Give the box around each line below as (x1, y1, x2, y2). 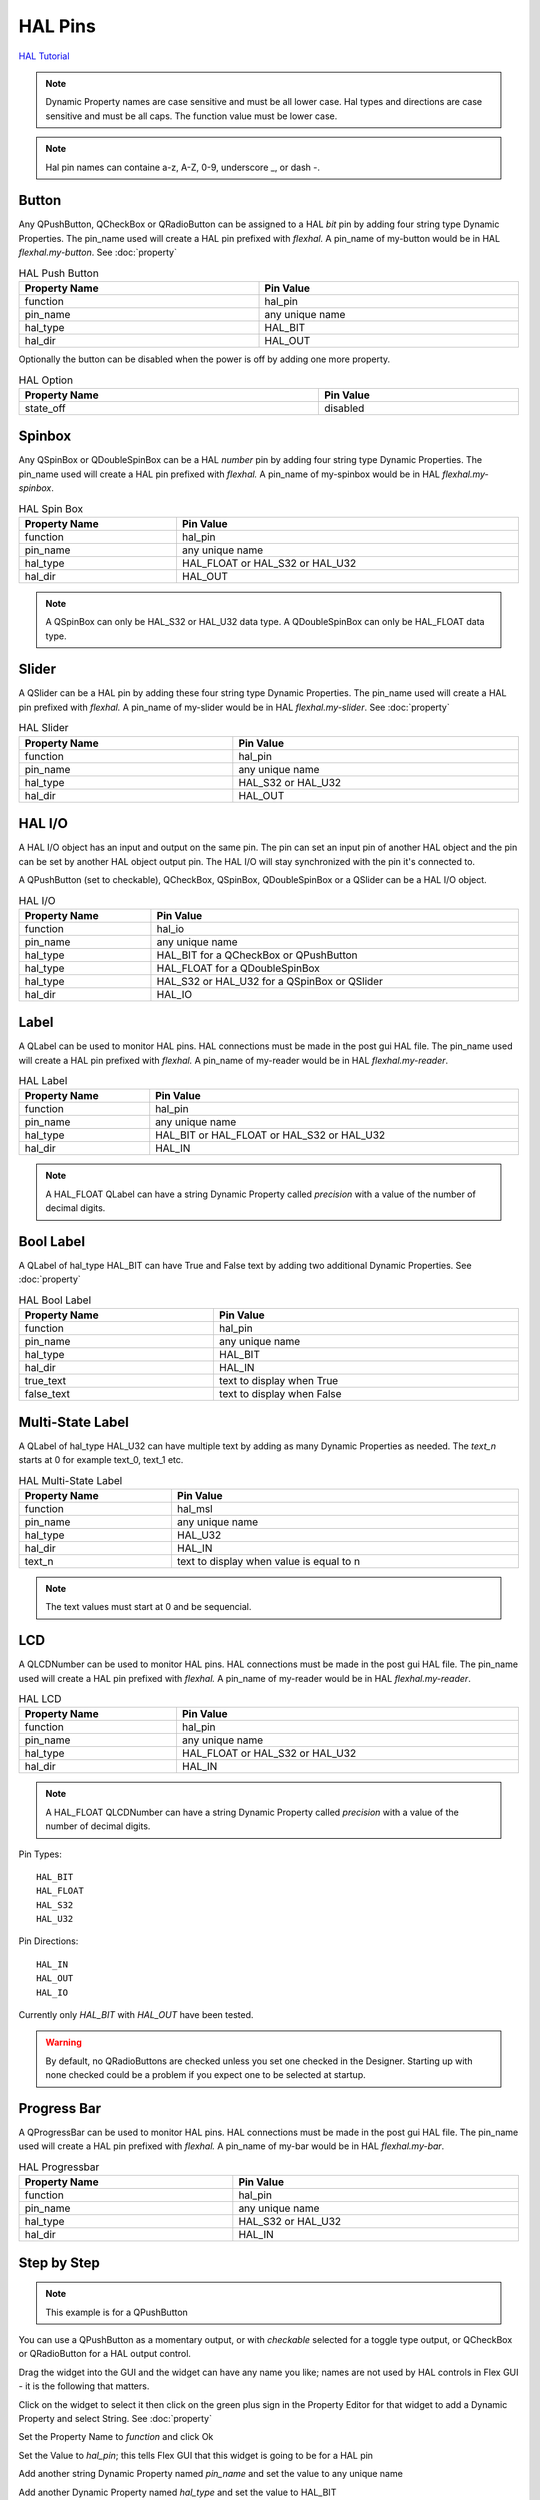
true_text (24, 1374, 67, 1388)
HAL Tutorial (18, 50, 70, 62)
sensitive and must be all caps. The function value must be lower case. (45, 110, 338, 122)
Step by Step (18, 2254, 100, 2271)
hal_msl (176, 1501, 214, 1515)
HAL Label (18, 1074, 68, 1088)
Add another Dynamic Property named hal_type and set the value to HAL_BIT (18, 2486, 337, 2498)
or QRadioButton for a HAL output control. (18, 2348, 192, 2360)
